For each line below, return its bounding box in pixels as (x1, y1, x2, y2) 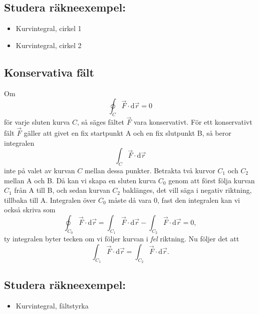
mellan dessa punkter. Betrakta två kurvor (84, 165, 215, 175)
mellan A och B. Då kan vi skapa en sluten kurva (4, 175, 156, 185)
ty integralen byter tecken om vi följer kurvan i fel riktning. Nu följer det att (4, 233, 239, 244)
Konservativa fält (4, 64, 94, 80)
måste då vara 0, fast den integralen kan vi (108, 194, 240, 205)
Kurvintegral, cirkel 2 (16, 40, 82, 50)
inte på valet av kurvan (4, 165, 75, 175)
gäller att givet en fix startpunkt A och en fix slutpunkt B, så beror (24, 128, 231, 138)
